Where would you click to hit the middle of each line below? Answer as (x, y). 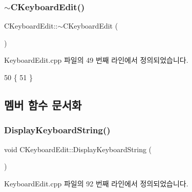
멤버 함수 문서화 (43, 104)
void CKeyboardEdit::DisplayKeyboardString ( (78, 149)
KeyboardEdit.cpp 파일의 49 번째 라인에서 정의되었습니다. (96, 60)
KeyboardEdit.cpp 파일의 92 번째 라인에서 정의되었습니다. (96, 183)
